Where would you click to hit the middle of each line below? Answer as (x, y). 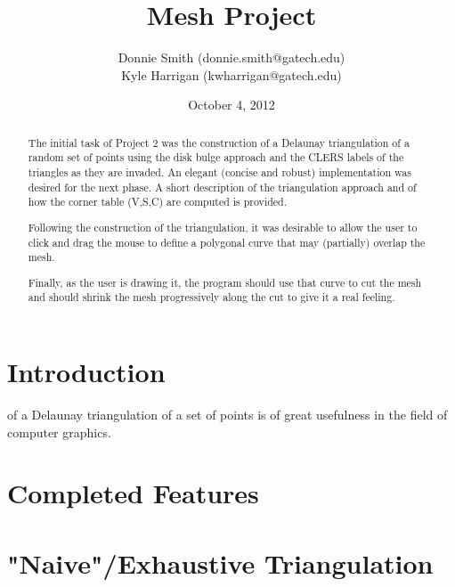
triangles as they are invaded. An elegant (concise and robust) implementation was (219, 172)
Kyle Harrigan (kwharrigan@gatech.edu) (232, 74)
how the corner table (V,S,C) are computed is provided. (157, 202)
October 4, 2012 (232, 105)
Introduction (86, 372)
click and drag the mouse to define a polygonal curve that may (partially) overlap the (227, 242)
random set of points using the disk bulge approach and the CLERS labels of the (216, 157)
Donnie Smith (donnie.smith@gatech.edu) (232, 57)
